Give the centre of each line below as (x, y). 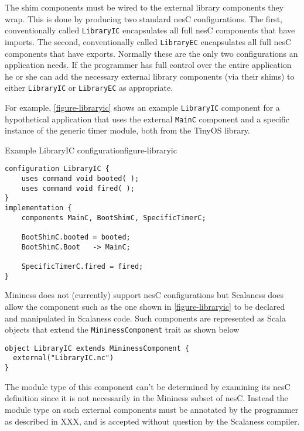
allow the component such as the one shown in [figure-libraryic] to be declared (145, 306)
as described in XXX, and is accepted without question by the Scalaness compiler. (152, 421)
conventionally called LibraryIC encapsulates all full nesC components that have (150, 30)
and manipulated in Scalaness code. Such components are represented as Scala (145, 318)
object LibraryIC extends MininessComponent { (97, 348)
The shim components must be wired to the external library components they (144, 7)
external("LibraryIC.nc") (64, 358)
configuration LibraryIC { (57, 169)
